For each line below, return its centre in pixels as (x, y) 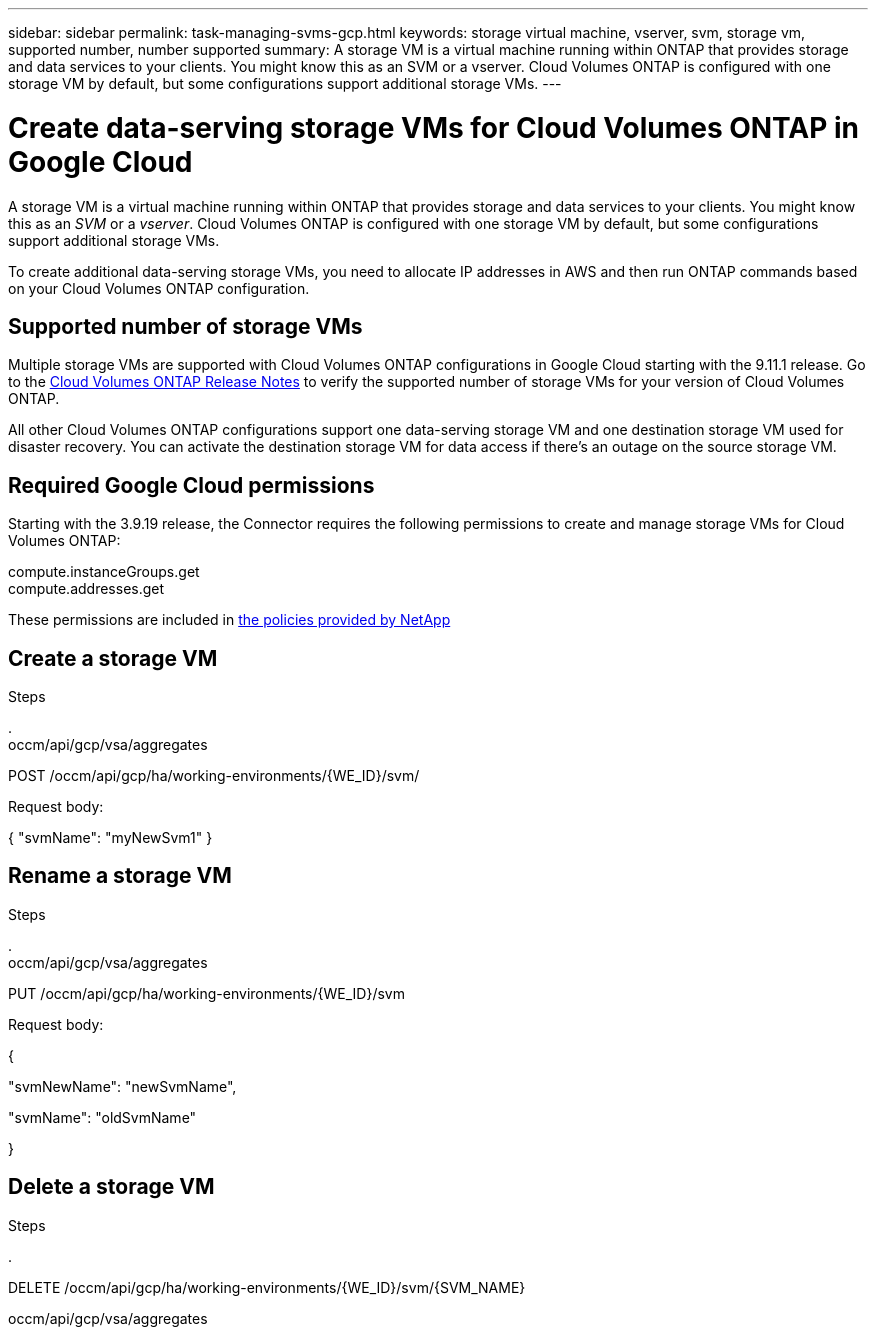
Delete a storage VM (111, 1187)
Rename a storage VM (120, 876)
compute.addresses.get (86, 589)
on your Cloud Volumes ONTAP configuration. (159, 288)
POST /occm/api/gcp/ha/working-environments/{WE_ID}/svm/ (214, 776)
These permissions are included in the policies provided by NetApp (229, 620)
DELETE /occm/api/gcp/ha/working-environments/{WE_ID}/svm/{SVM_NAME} (267, 1287)
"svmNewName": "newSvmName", (122, 1086)
